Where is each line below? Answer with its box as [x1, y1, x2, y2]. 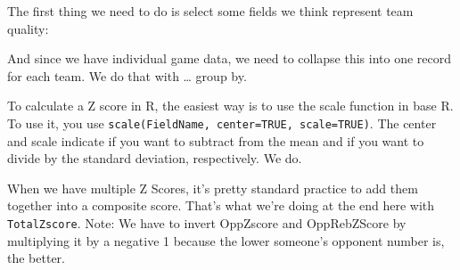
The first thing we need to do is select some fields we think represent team [7, 2, 414, 20]
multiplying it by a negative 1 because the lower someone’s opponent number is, [7, 231, 445, 250]
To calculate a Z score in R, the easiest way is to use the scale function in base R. [7, 96, 454, 115]
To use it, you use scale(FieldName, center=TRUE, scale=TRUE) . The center [7, 113, 437, 132]
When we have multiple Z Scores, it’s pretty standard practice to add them [7, 178, 418, 197]
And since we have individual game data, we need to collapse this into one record [7, 49, 452, 68]
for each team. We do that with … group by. [7, 66, 247, 85]
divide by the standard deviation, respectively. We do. [7, 149, 302, 168]
